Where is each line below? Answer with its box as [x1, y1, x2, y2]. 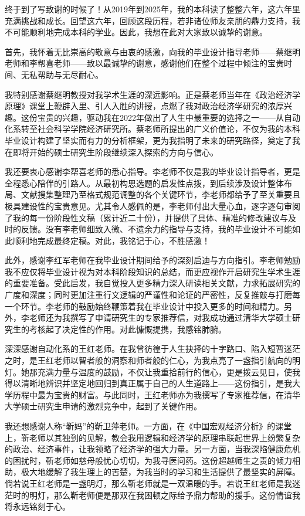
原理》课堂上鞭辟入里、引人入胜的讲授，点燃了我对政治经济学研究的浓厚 [5, 100, 284, 112]
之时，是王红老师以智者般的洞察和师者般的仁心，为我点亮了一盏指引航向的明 [5, 354, 300, 366]
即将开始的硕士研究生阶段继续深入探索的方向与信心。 [12, 145, 218, 158]
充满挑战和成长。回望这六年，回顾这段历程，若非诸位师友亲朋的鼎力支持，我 [5, 14, 300, 26]
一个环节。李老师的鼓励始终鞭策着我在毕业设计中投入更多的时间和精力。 [5, 300, 284, 312]
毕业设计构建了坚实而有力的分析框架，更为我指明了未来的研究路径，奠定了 [5, 134, 292, 146]
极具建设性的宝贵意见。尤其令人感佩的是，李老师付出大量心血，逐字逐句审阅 [5, 199, 300, 212]
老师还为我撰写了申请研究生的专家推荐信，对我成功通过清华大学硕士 [29, 311, 292, 324]
